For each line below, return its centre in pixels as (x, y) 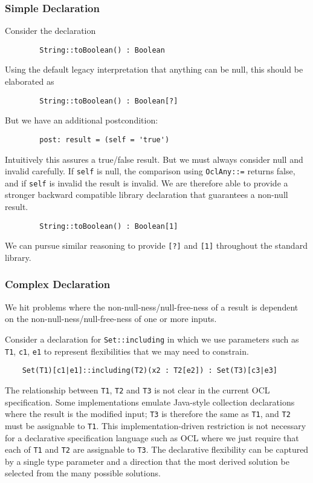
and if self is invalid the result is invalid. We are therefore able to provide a (147, 182)
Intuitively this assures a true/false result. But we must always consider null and (154, 159)
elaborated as (30, 81)
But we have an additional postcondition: (82, 120)
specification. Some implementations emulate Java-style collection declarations (150, 402)
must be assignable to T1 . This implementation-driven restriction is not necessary (156, 425)
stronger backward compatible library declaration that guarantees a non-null (147, 195)
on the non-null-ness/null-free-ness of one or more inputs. (111, 319)
